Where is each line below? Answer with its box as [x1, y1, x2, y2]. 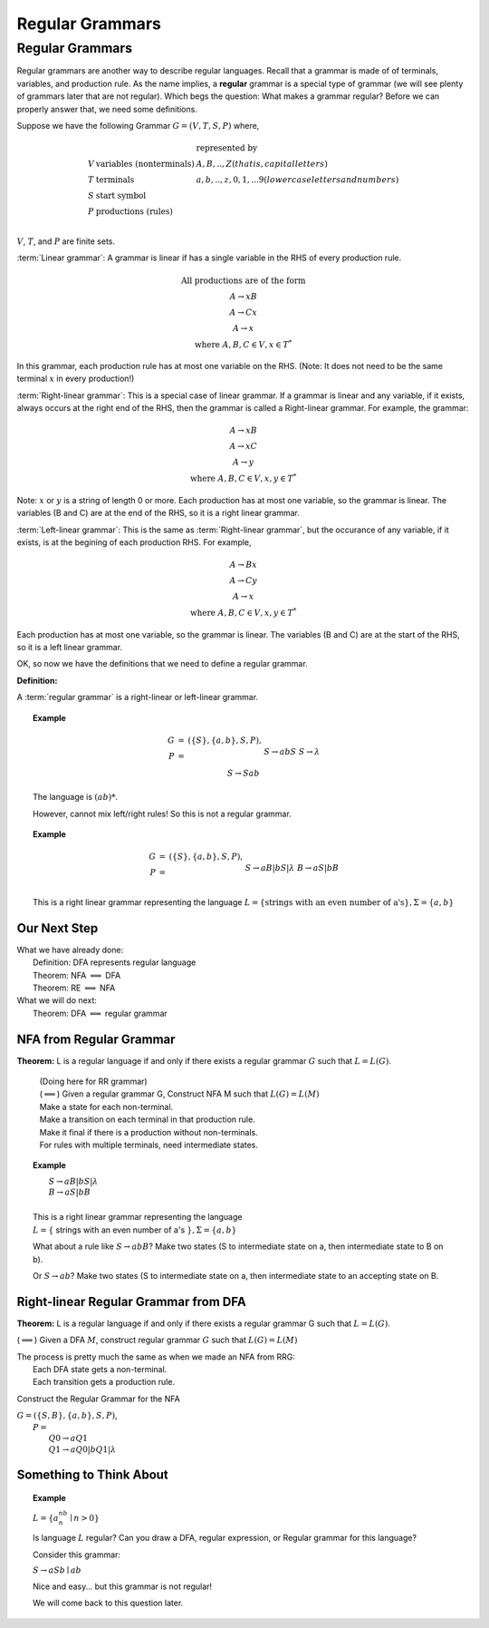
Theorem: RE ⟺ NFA [33, 982, 116, 993]
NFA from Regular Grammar [16, 1031, 176, 1047]
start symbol [95, 190, 147, 201]
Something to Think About [16, 1467, 169, 1482]
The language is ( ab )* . [33, 792, 118, 803]
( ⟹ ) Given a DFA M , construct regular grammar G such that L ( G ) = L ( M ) [16, 1334, 298, 1346]
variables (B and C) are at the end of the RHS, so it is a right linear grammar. [16, 508, 301, 519]
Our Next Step [16, 921, 99, 936]
